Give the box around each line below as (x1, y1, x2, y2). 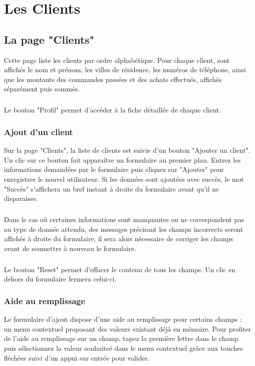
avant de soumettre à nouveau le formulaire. (4, 243, 136, 253)
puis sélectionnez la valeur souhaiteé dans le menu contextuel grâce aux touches (4, 343, 243, 353)
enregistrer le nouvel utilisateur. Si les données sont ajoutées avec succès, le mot (4, 173, 244, 184)
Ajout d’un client (4, 125, 73, 138)
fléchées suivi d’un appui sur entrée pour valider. (4, 352, 150, 363)
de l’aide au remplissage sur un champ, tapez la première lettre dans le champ (4, 333, 239, 343)
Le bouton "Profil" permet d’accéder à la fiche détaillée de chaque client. (4, 105, 221, 115)
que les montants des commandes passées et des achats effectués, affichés (4, 74, 222, 84)
